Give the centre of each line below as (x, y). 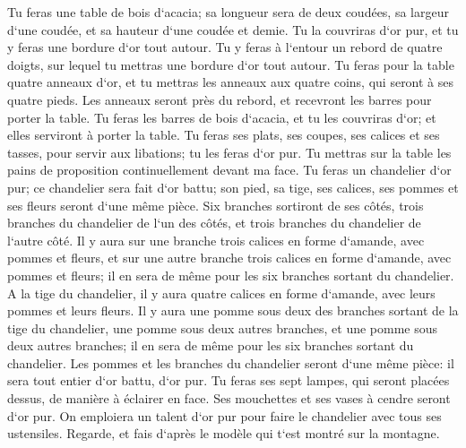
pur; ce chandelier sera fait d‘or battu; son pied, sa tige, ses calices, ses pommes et (233, 187)
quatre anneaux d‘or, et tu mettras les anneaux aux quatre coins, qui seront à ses (231, 82)
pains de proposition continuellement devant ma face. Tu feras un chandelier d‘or (229, 170)
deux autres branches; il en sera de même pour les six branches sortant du (211, 345)
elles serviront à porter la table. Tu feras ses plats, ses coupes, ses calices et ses (224, 135)
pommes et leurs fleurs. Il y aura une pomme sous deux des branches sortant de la (233, 310)
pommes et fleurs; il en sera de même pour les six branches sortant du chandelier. (231, 275)
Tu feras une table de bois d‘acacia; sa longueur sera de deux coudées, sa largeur (228, 12)
